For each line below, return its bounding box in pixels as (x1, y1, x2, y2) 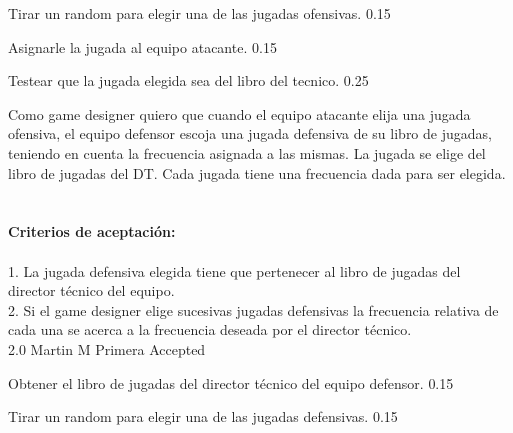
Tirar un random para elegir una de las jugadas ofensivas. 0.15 (8, 3, 391, 23)
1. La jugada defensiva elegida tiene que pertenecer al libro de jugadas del (8, 260, 461, 281)
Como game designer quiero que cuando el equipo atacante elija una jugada (8, 103, 471, 124)
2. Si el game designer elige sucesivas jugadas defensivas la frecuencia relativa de (8, 299, 499, 320)
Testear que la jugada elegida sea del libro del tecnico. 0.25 (8, 70, 369, 91)
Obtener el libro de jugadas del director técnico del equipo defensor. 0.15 (8, 372, 454, 393)
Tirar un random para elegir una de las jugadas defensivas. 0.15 (8, 406, 398, 427)
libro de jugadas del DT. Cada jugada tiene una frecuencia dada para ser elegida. (8, 162, 506, 183)
